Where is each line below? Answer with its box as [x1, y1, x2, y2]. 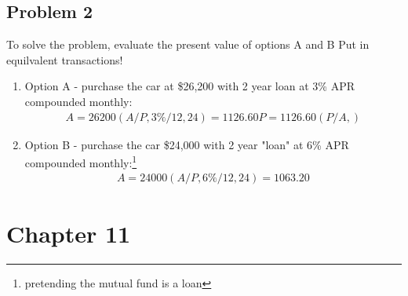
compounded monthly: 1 [24, 152, 137, 170]
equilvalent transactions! [6, 51, 123, 68]
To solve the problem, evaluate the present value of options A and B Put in [6, 36, 370, 53]
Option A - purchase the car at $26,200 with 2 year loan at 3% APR [24, 78, 355, 94]
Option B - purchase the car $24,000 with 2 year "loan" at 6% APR [24, 136, 349, 152]
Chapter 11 [6, 217, 131, 249]
